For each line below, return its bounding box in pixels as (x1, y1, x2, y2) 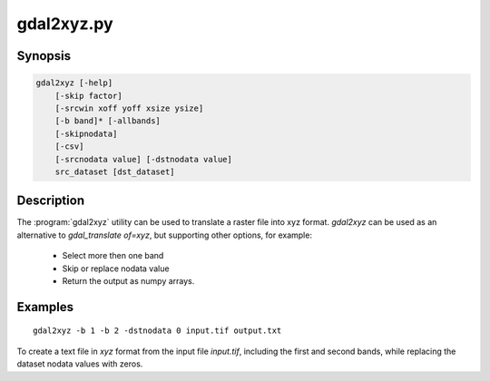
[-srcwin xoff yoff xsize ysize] (54, 103, 204, 113)
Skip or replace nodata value (62, 263, 170, 274)
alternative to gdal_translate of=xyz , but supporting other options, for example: (16, 230, 313, 240)
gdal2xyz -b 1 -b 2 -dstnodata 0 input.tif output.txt (33, 326, 282, 336)
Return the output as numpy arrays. (62, 275, 195, 286)
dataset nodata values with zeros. (16, 358, 143, 369)
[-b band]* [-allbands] (54, 116, 161, 126)
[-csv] (54, 142, 84, 151)
